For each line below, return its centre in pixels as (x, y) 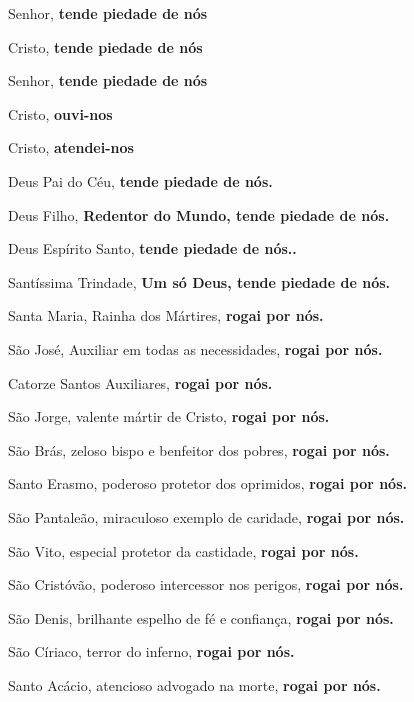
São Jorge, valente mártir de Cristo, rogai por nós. (169, 416)
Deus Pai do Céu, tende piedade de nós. (140, 180)
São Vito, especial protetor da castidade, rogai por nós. (183, 550)
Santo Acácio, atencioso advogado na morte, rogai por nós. (194, 684)
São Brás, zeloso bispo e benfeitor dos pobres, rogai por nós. (199, 449)
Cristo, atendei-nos (71, 147)
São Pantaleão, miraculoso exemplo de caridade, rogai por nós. (206, 516)
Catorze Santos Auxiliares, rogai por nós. (140, 382)
